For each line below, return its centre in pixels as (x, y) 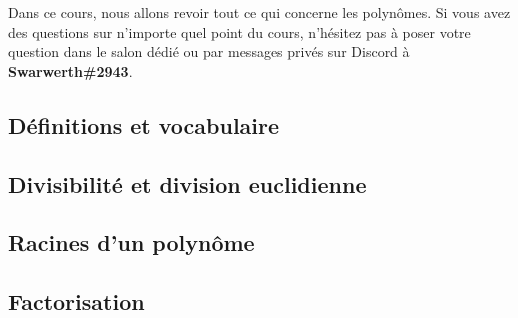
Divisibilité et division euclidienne (187, 183)
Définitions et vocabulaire (144, 124)
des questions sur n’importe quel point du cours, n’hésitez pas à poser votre (239, 31)
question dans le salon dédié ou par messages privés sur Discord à (209, 51)
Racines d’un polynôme (131, 242)
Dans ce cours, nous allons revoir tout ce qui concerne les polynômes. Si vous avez (259, 12)
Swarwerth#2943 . (70, 70)
